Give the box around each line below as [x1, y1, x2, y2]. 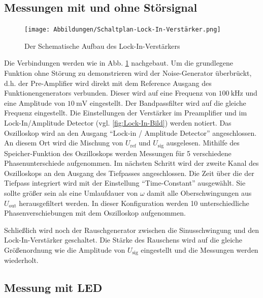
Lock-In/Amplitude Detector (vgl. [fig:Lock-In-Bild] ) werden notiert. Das [4, 117, 232, 128]
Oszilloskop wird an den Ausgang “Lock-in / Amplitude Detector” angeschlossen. [4, 127, 257, 138]
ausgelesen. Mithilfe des [166, 137, 240, 148]
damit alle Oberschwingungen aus [147, 188, 252, 198]
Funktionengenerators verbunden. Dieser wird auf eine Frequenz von [4, 87, 216, 98]
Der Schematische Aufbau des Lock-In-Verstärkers [24, 40, 180, 51]
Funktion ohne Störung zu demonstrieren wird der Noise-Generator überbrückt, [4, 68, 252, 78]
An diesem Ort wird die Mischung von [4, 137, 123, 148]
